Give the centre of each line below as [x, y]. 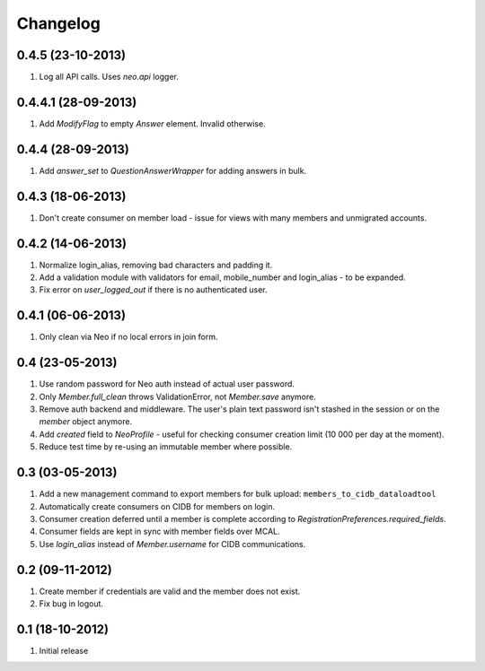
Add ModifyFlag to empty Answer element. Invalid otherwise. [152, 123]
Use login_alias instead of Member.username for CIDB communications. [172, 544]
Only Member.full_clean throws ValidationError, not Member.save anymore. [177, 396]
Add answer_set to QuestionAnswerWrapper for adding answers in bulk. [173, 170]
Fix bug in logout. [71, 604]
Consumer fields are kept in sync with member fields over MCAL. [159, 532]
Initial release [64, 650]
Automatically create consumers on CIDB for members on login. [157, 506]
